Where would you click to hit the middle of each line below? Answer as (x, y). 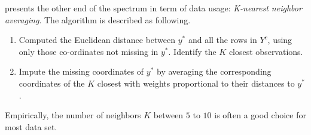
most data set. (31, 126)
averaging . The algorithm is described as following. (98, 19)
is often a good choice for (260, 115)
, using (280, 40)
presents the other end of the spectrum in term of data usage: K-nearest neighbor (153, 8)
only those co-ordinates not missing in (89, 51)
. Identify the (192, 51)
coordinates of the (52, 83)
